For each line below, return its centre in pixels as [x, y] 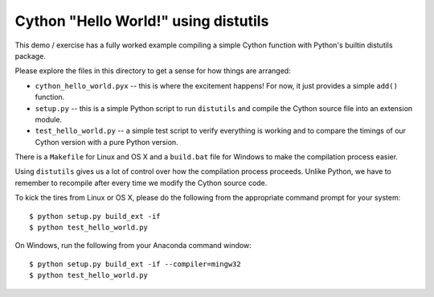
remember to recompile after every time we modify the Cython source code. [141, 183]
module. [49, 119]
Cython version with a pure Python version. [106, 142]
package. [30, 56]
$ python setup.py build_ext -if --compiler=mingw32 [135, 264]
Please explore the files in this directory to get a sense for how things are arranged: [153, 71]
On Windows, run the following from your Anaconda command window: [133, 245]
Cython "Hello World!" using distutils [142, 21]
